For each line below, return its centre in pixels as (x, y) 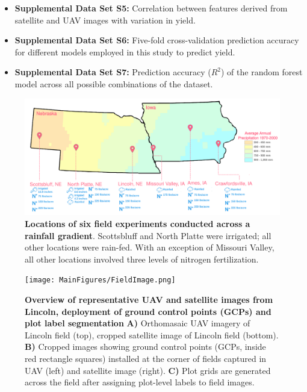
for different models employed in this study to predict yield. (125, 51)
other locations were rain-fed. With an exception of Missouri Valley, (150, 247)
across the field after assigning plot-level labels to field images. (140, 382)
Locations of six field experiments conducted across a (138, 223)
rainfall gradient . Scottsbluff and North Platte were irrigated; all (148, 235)
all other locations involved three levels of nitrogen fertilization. (142, 259)
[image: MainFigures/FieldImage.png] (100, 280)
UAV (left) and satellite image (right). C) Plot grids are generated (148, 370)
